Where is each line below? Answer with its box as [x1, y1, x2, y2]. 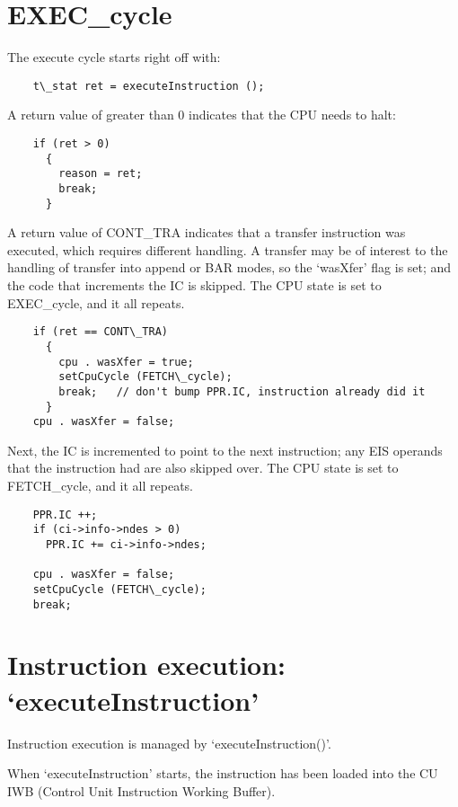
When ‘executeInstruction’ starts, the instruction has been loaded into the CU [7, 764, 438, 783]
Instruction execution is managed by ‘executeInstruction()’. [7, 733, 331, 752]
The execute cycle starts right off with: [7, 48, 221, 67]
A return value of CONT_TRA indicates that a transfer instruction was [7, 223, 406, 242]
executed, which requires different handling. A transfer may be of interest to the [7, 240, 448, 259]
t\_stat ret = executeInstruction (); [32, 79, 265, 93]
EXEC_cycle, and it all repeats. [7, 293, 185, 312]
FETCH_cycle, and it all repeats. [7, 476, 194, 494]
